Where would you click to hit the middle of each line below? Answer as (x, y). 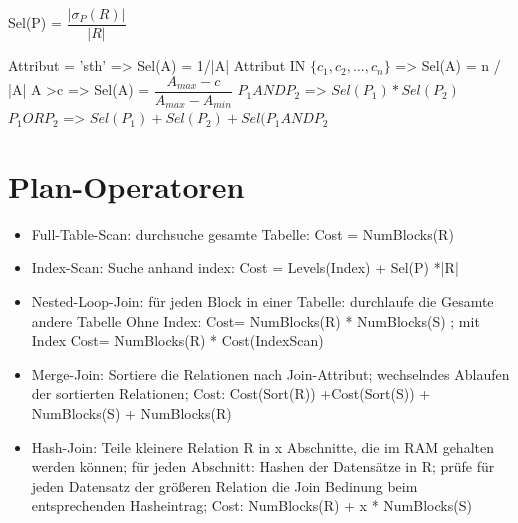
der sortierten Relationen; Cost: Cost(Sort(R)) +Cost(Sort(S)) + (231, 393)
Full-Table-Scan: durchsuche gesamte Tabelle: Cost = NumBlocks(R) (242, 233)
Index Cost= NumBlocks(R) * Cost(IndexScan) (177, 340)
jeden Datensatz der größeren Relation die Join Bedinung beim (224, 485)
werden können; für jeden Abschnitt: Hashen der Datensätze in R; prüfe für (263, 466)
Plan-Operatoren (126, 185)
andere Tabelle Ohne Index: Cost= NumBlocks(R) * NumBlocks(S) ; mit (255, 320)
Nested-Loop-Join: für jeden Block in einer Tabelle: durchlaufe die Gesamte (262, 301)
